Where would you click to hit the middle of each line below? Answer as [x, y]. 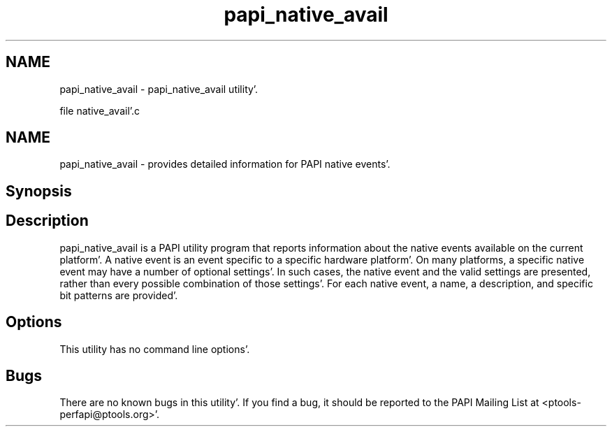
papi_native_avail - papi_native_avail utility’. [159, 89]
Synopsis [39, 191]
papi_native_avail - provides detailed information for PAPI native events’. [225, 164]
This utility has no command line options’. [155, 349]
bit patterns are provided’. [119, 295]
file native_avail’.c [100, 110]
